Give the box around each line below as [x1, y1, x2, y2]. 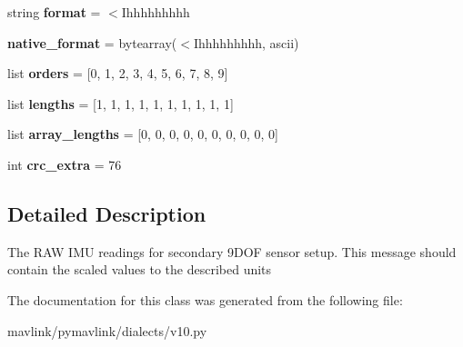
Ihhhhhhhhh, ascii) [193, 33, 299, 52]
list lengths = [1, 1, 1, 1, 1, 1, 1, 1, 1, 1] [7, 94, 234, 113]
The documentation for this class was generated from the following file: [7, 290, 403, 309]
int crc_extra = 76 [7, 154, 122, 173]
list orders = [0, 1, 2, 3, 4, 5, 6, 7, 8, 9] [7, 64, 228, 83]
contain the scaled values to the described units [7, 260, 272, 279]
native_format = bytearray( [7, 33, 177, 52]
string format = [7, 3, 101, 21]
